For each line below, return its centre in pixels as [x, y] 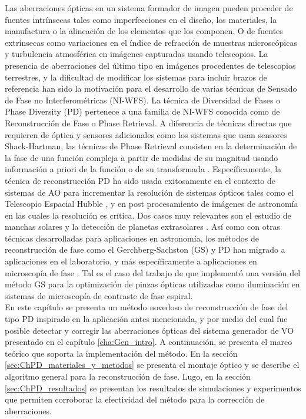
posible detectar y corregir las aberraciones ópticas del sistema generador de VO [149, 330]
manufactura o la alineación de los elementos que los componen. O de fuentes [144, 31]
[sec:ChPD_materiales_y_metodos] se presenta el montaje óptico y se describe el [152, 365]
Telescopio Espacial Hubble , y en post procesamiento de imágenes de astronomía [152, 204]
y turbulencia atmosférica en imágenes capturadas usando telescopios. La [137, 54]
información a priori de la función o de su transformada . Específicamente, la [143, 169]
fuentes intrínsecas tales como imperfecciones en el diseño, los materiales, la [141, 19]
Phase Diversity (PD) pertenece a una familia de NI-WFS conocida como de [142, 111]
